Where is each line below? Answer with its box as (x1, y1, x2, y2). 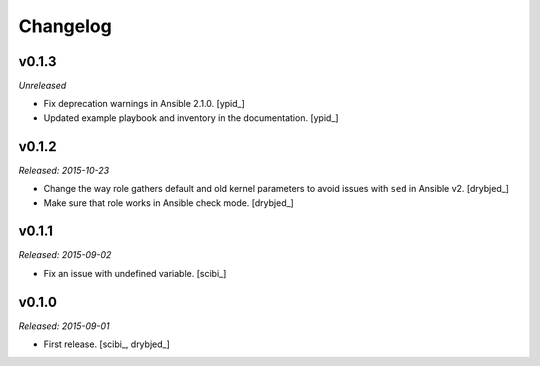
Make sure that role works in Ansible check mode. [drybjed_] (43, 196, 294, 209)
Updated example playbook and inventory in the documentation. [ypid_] (43, 111, 339, 124)
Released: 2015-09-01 (18, 320, 110, 332)
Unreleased (18, 80, 67, 92)
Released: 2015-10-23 (18, 164, 110, 176)
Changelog (18, 15, 112, 37)
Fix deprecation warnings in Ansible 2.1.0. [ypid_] (43, 98, 245, 110)
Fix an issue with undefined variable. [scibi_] (43, 267, 227, 279)
